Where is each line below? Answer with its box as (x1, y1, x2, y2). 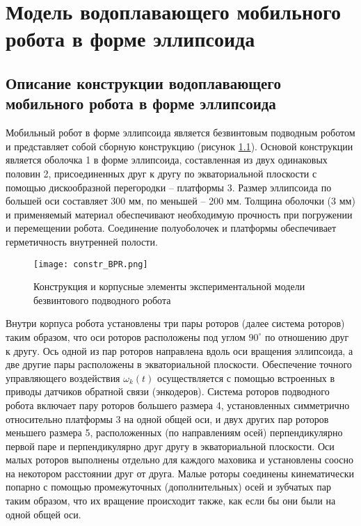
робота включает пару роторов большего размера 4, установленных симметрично (6, 397, 350, 412)
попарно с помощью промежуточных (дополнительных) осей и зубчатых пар (6, 479, 331, 494)
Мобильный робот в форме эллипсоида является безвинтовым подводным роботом (6, 125, 355, 140)
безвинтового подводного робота (33, 292, 171, 307)
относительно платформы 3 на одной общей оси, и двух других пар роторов (6, 411, 329, 426)
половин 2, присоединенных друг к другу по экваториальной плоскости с (6, 166, 317, 180)
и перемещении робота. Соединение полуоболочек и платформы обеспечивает (6, 221, 337, 235)
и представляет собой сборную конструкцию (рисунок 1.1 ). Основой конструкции (6, 138, 353, 153)
